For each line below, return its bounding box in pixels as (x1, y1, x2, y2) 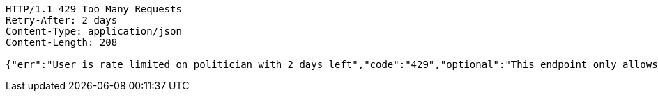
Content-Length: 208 (6, 37, 118, 48)
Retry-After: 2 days (6, 15, 118, 26)
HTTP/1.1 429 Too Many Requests (6, 3, 182, 15)
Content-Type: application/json (6, 26, 182, 37)
